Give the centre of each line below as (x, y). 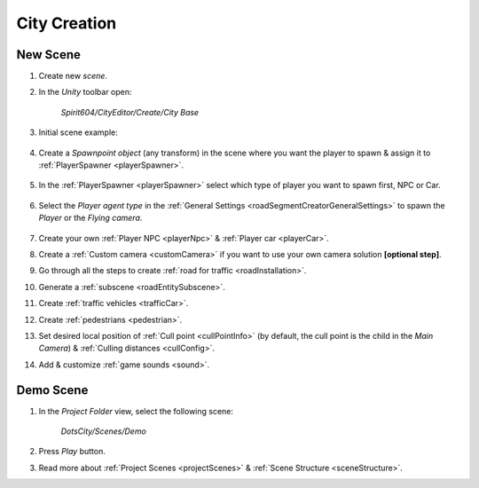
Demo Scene (52, 390)
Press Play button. (72, 452)
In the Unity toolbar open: (85, 92)
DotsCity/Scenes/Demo (103, 431)
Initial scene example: (79, 132)
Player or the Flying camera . (90, 218)
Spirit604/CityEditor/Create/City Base (130, 112)
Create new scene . (73, 76)
